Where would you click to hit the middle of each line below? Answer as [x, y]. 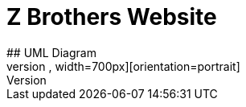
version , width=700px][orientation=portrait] [123, 66]
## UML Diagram [51, 52]
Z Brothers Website [112, 17]
